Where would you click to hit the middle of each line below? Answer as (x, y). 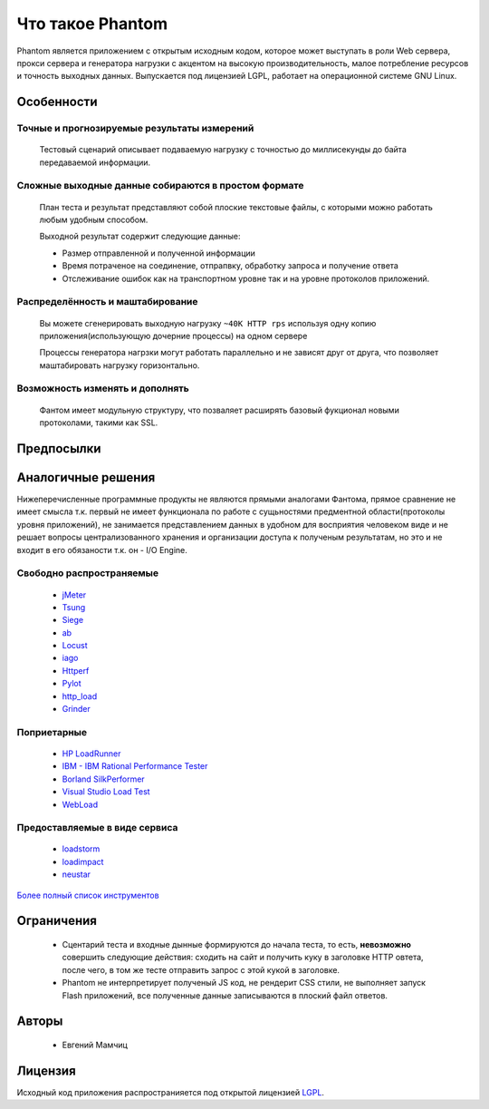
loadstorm (81, 849)
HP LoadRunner (91, 754)
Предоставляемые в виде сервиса (97, 828)
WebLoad (80, 804)
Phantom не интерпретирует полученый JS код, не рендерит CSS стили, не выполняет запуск (244, 983)
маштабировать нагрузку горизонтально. (120, 365)
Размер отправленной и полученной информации (158, 253)
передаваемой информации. (95, 162)
